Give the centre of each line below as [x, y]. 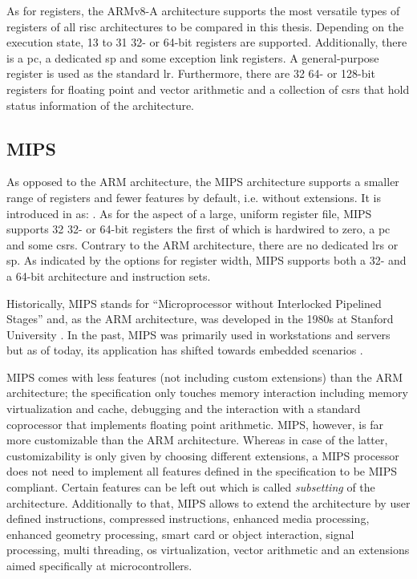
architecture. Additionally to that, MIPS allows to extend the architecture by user [208, 502]
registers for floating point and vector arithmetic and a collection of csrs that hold [208, 89]
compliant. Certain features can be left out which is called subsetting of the [191, 487]
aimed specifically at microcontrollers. [99, 566]
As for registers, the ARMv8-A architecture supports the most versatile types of [203, 10]
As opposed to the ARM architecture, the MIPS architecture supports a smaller [203, 182]
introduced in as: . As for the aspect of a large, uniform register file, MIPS [189, 213]
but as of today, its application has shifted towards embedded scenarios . [185, 350]
